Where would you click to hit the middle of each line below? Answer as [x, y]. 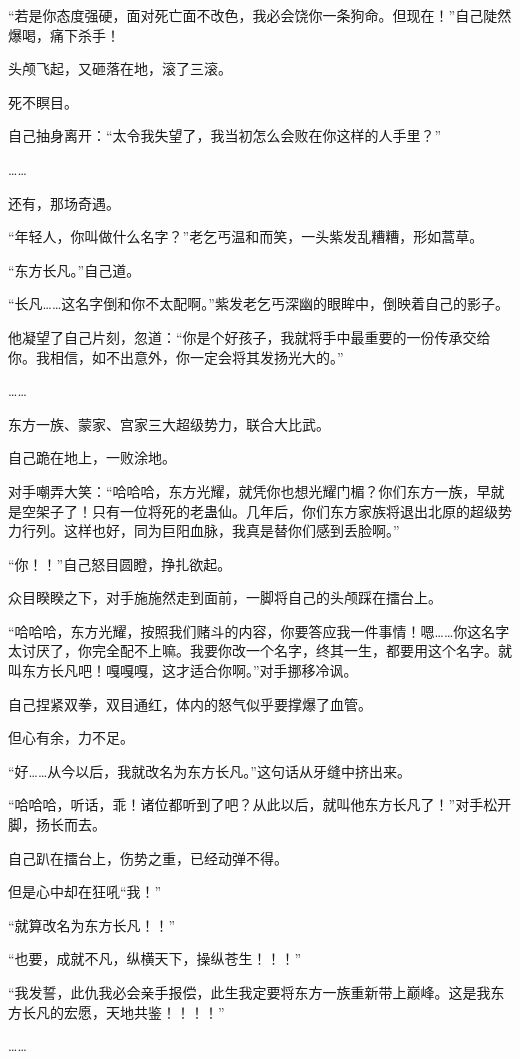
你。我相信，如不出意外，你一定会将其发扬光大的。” [176, 356]
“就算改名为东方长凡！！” [92, 924]
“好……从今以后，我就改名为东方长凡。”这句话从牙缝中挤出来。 [209, 770]
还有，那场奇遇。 [64, 202]
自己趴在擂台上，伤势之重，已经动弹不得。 [148, 857]
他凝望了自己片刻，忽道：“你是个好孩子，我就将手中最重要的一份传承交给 [249, 336]
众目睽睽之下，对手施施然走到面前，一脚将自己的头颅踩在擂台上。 [225, 597]
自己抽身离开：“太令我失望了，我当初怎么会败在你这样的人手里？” [225, 135]
